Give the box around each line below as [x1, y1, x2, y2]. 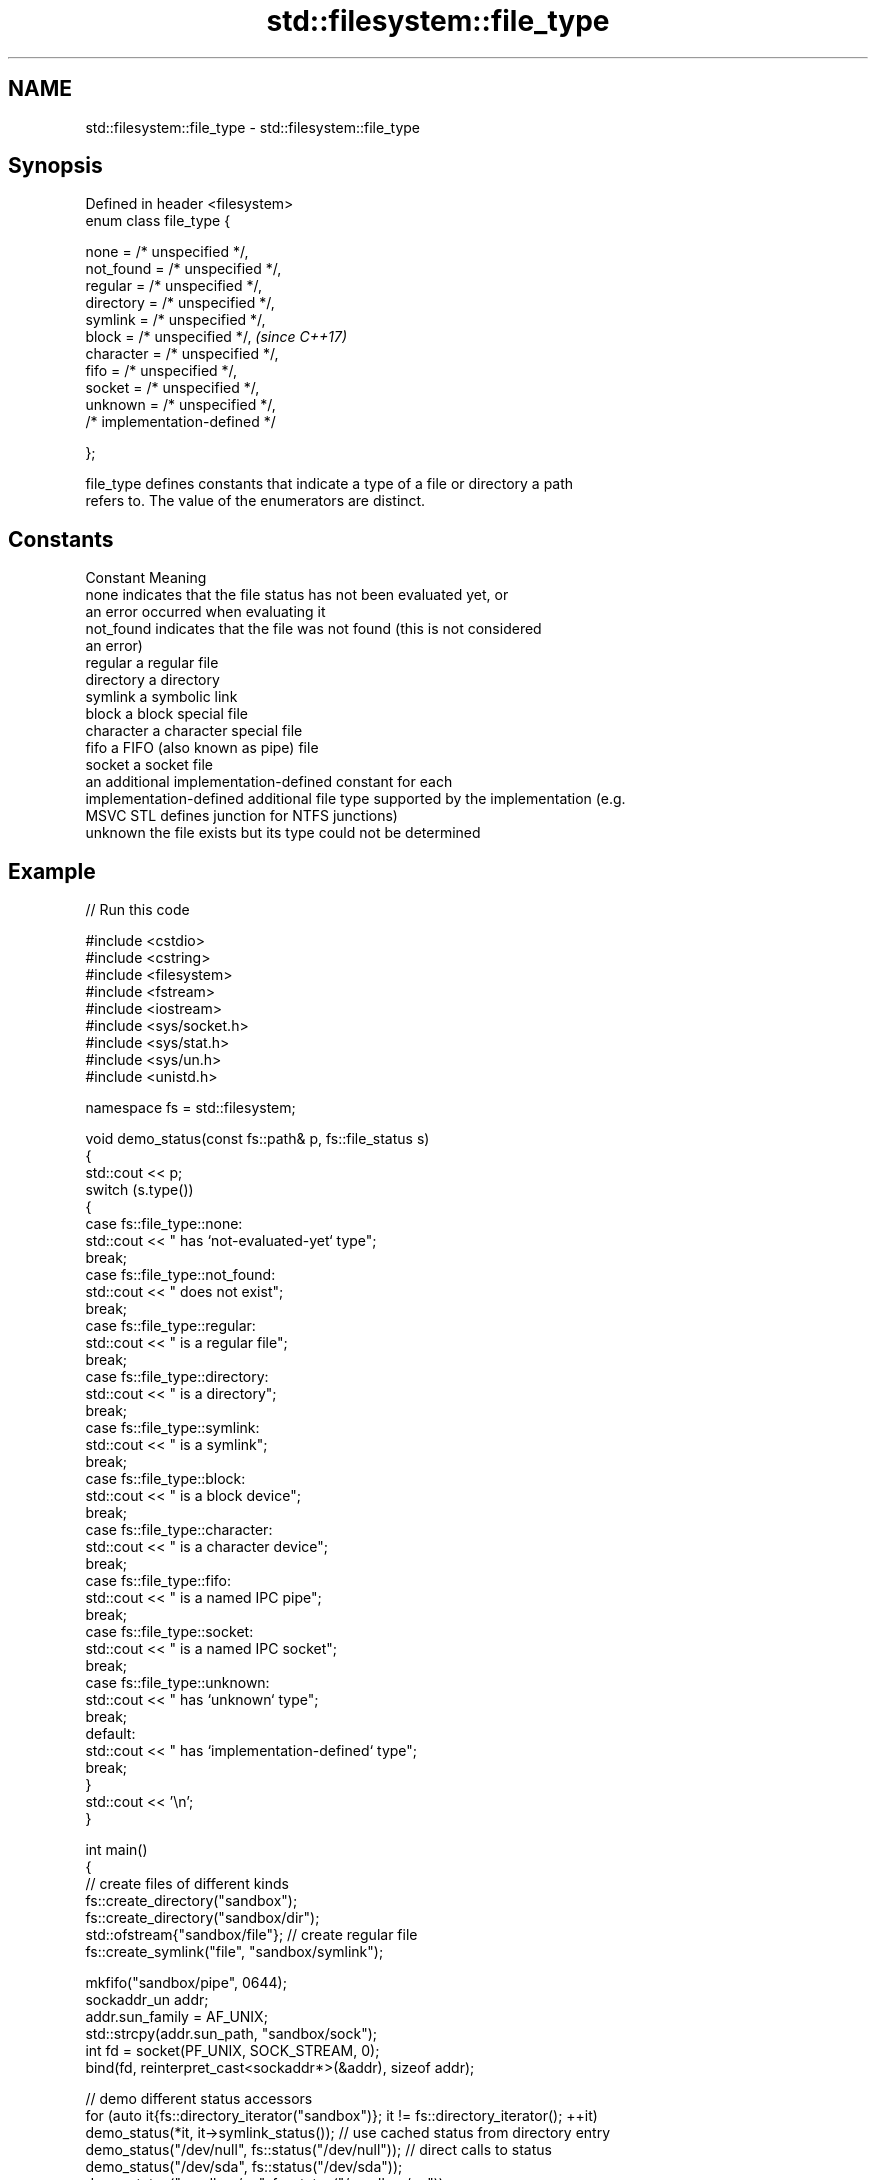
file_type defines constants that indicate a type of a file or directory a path [85, 475, 574, 493]
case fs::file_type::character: [85, 1521, 273, 1539]
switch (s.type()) [85, 1181, 194, 1199]
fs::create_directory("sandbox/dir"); [85, 1909, 320, 1927]
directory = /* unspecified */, [85, 294, 275, 312]
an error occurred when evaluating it [85, 603, 326, 621]
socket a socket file [85, 756, 213, 774]
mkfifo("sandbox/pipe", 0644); [85, 1974, 287, 1992]
